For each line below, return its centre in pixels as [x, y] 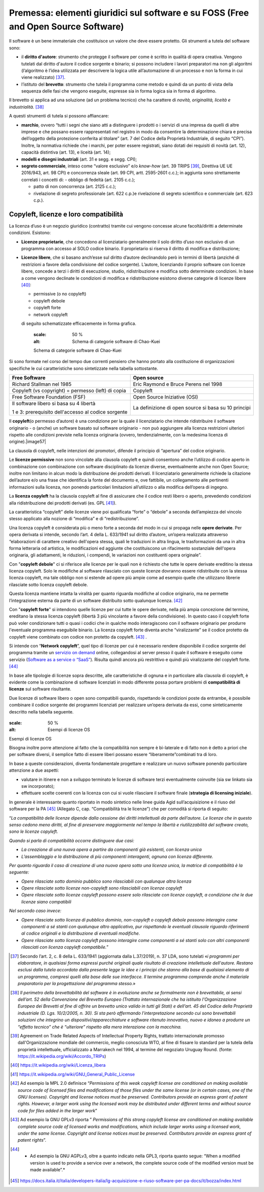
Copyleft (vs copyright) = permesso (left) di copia [69, 390]
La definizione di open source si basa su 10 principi [192, 408]
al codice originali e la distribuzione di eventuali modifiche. [81, 933]
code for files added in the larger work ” [57, 1110]
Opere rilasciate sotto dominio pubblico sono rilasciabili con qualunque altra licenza [106, 881]
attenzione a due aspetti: [34, 770]
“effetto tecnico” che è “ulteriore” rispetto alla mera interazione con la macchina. [100, 1027]
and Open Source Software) [66, 26]
